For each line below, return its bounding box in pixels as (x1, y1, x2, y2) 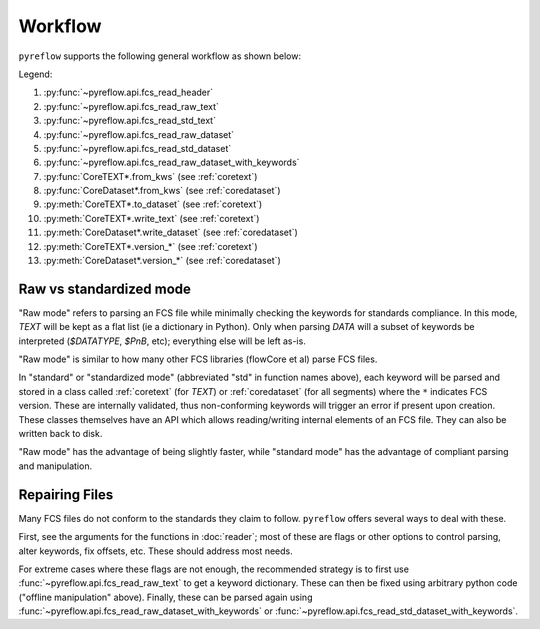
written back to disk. (18, 428, 103, 440)
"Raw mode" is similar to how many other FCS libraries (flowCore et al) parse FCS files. (18, 353, 378, 365)
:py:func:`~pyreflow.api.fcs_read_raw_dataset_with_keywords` (43, 156, 300, 169)
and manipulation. (18, 460, 93, 472)
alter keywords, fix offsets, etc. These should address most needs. (18, 545, 294, 557)
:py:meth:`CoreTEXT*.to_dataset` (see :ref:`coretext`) (43, 198, 263, 210)
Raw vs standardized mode (18, 280, 192, 297)
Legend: (18, 68, 53, 80)
